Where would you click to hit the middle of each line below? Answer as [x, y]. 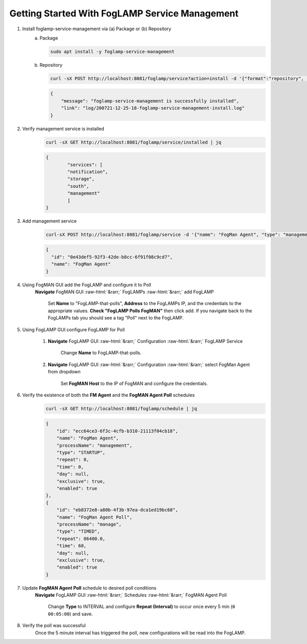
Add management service [49, 221]
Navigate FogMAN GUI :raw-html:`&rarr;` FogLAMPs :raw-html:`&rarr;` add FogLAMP [125, 292]
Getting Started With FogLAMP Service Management [124, 13]
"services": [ [85, 165]
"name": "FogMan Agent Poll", [94, 517]
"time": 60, [72, 546]
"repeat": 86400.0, [81, 539]
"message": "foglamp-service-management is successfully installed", [150, 101]
